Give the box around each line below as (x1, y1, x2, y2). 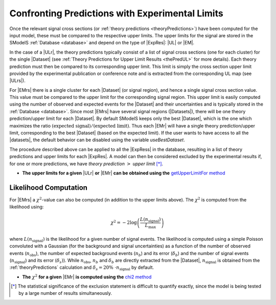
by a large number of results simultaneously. (18, 290, 112, 296)
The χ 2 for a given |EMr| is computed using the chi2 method (22, 273, 152, 280)
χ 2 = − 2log (110, 219, 137, 225)
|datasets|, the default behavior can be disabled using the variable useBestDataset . (9, 137, 185, 143)
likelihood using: (9, 204, 44, 210)
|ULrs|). (9, 78, 26, 84)
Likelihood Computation (9, 183, 88, 192)
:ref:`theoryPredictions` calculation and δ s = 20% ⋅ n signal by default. (9, 264, 154, 272)
